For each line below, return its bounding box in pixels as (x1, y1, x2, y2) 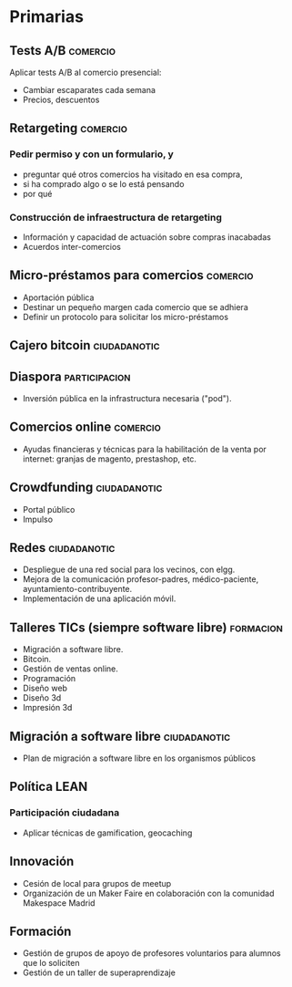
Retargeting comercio (9, 120, 128, 136)
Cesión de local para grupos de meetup (22, 878, 172, 888)
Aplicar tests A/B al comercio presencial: (9, 67, 162, 78)
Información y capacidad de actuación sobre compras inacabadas (22, 231, 271, 243)
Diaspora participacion (9, 369, 131, 384)
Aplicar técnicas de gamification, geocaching (22, 827, 193, 838)
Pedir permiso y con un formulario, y (9, 148, 175, 161)
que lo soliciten (22, 958, 80, 969)
